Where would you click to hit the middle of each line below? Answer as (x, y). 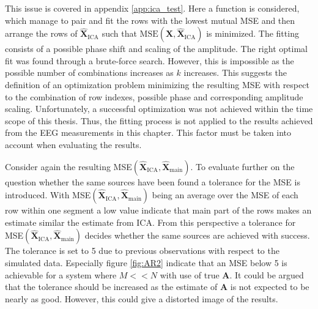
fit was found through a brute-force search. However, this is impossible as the (150, 60)
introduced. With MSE (48, 195)
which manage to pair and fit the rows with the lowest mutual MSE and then (150, 20)
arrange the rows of (41, 33)
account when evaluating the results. (73, 144)
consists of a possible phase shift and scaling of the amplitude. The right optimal (156, 49)
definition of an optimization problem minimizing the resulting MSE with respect (157, 84)
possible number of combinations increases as (89, 73)
